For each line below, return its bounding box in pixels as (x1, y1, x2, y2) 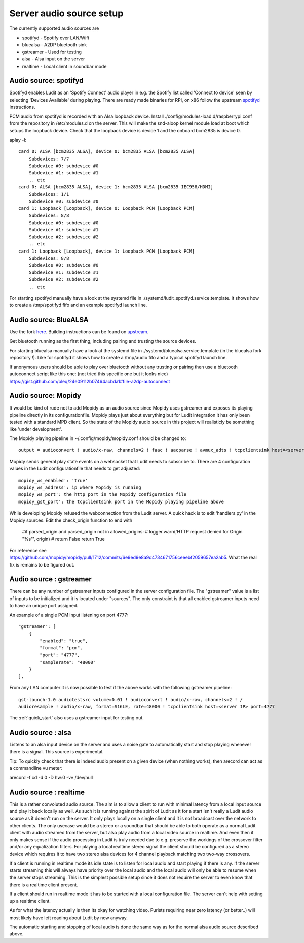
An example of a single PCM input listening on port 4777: (9, 612, 129, 618)
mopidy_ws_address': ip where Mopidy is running (18, 485, 141, 490)
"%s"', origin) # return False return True (22, 536, 105, 542)
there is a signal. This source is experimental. (9, 748, 104, 755)
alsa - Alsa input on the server (22, 56, 85, 62)
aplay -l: (9, 137, 27, 143)
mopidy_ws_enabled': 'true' (18, 478, 88, 483)
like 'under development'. (9, 426, 62, 432)
